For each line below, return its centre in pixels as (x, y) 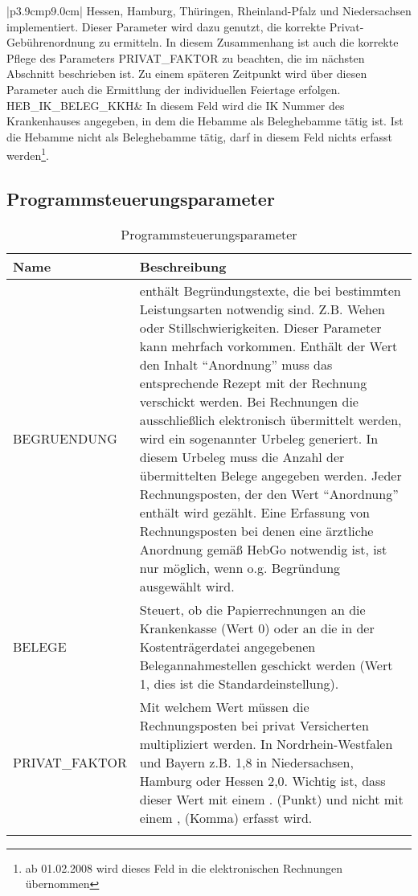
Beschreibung (183, 266)
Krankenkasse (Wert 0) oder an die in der (257, 628)
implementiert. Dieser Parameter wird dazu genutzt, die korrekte (166, 26)
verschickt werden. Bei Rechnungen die (249, 401)
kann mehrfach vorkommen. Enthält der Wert (268, 346)
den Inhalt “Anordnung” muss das (236, 364)
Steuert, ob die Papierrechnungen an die (252, 609)
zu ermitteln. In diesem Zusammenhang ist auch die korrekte (248, 42)
